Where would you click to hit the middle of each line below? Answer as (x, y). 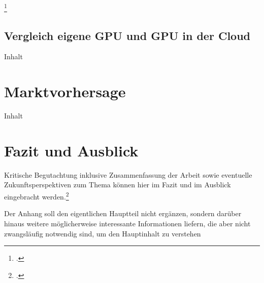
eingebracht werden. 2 (37, 196)
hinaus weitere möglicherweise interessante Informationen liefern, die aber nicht (127, 223)
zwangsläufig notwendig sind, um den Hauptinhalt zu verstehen (103, 233)
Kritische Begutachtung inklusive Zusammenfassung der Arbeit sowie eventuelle (128, 174)
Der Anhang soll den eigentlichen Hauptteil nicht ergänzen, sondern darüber (123, 213)
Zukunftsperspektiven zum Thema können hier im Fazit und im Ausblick (118, 185)
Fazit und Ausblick (71, 150)
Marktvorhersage (65, 91)
